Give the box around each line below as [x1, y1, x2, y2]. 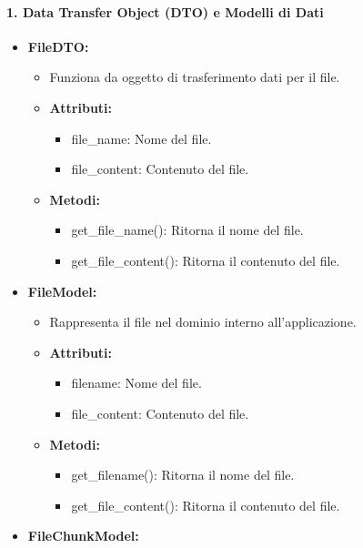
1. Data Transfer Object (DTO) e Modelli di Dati [6, 2, 324, 21]
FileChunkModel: [27, 526, 139, 545]
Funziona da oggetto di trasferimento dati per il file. [49, 67, 340, 86]
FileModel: [27, 281, 97, 300]
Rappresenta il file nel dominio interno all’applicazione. [49, 312, 357, 331]
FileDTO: [27, 36, 89, 56]
